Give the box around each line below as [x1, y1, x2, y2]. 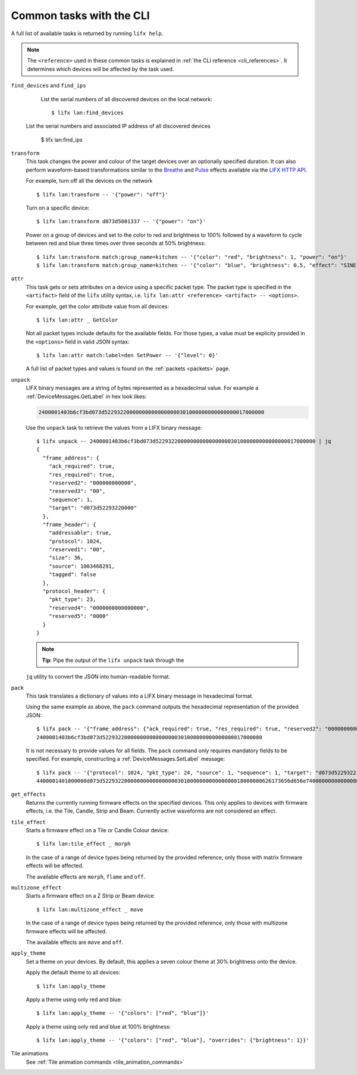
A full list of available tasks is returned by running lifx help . [11, 30, 164, 37]
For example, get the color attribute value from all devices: [26, 302, 169, 310]
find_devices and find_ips [11, 82, 86, 89]
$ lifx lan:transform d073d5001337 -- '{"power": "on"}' [36, 218, 206, 225]
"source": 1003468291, [48, 562, 115, 570]
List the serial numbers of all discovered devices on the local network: [40, 95, 212, 102]
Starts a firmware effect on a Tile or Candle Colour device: [26, 827, 169, 834]
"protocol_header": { [42, 588, 106, 595]
